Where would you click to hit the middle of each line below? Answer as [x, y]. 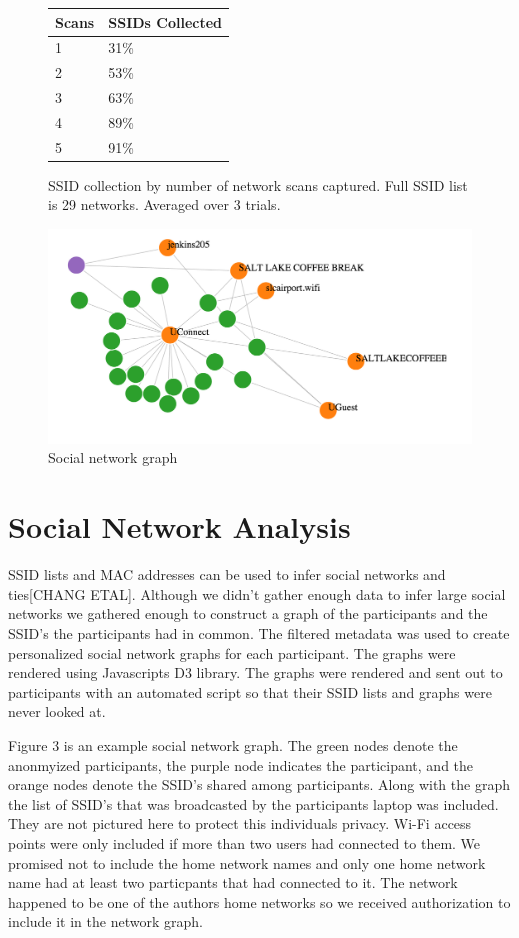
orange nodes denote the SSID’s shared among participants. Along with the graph [259, 784]
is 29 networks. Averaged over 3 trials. [164, 204]
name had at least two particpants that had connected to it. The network [233, 882]
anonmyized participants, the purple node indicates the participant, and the [241, 764]
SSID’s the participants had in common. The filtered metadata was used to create [259, 632]
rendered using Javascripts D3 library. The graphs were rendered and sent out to [255, 672]
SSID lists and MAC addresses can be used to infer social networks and [227, 574]
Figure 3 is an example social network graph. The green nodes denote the [233, 744]
